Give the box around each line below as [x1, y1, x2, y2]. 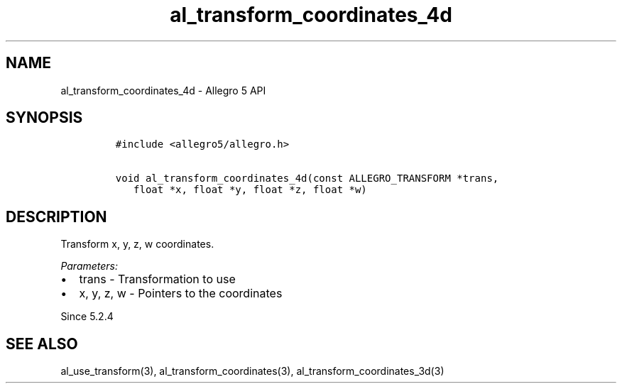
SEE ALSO [6, 334, 78, 353]
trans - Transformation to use [79, 272, 236, 287]
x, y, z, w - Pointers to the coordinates [79, 286, 283, 301]
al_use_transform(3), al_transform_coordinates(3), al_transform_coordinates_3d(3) [60, 365, 444, 378]
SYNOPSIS [6, 109, 83, 127]
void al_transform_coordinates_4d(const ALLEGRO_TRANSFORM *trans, [115, 172, 499, 185]
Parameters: [60, 260, 119, 273]
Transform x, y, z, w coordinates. [60, 238, 214, 251]
